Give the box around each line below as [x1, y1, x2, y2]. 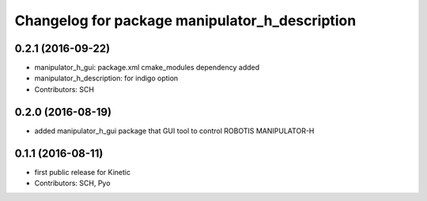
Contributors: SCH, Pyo [34, 178, 111, 188]
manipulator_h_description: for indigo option [34, 73, 179, 83]
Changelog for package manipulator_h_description [14, 12, 357, 29]
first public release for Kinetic [34, 167, 130, 177]
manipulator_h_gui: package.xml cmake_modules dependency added [34, 63, 260, 73]
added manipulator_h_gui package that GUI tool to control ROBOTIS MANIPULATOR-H [34, 126, 315, 136]
